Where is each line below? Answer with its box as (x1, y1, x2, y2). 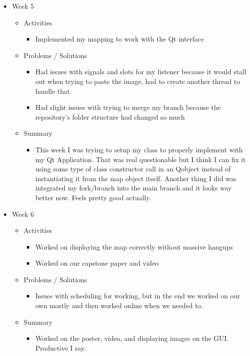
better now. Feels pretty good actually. (35, 192, 151, 202)
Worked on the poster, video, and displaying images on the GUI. (35, 333, 229, 343)
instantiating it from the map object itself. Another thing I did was (35, 173, 237, 183)
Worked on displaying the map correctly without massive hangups (35, 241, 233, 251)
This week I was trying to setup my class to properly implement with (35, 144, 243, 154)
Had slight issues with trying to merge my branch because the (35, 102, 221, 112)
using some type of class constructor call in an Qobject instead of (35, 164, 231, 174)
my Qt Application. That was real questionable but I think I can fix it (35, 154, 246, 164)
